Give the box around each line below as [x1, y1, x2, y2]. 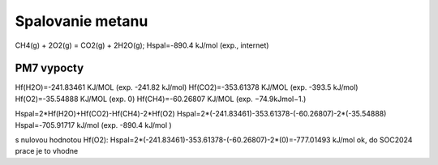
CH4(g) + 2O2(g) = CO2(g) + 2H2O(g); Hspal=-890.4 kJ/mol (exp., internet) [15, 40, 269, 50]
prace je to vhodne [15, 146, 79, 156]
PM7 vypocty [15, 61, 84, 75]
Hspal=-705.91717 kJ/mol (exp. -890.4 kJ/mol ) [15, 120, 172, 129]
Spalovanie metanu [15, 12, 148, 30]
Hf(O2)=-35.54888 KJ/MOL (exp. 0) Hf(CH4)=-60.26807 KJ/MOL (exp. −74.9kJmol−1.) [15, 94, 307, 104]
